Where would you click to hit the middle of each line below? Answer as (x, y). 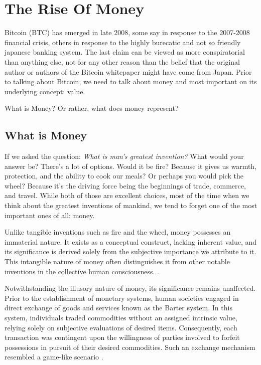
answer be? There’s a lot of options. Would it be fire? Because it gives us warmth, (131, 166)
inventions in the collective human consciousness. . (82, 271)
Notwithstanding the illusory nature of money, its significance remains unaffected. (130, 288)
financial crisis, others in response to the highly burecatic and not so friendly (123, 42)
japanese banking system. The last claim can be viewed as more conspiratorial (125, 52)
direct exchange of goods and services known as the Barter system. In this (118, 308)
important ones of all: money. (50, 215)
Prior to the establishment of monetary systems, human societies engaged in (122, 298)
